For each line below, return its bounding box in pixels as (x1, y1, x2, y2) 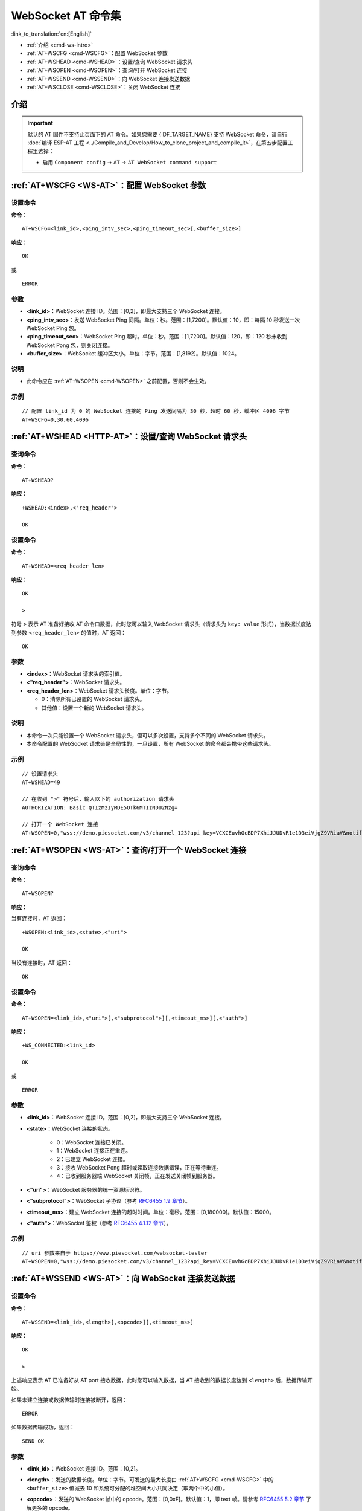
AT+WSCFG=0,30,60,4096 (22, 416, 89, 423)
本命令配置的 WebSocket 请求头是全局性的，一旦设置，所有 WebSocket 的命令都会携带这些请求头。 (26, 740, 275, 748)
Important (27, 120, 54, 127)
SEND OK (22, 1437, 45, 1445)
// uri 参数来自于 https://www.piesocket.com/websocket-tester (22, 1250, 208, 1257)
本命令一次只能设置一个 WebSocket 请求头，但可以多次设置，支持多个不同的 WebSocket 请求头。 (26, 731, 269, 739)
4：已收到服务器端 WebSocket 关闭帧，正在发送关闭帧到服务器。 (56, 1173, 218, 1180)
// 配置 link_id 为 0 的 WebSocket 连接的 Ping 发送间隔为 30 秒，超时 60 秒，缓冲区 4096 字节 (22, 408, 290, 415)
